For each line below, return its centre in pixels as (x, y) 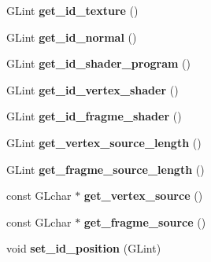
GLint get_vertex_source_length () (104, 142)
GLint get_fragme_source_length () (105, 169)
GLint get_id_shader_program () (98, 63)
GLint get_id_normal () (72, 37)
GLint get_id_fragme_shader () (94, 116)
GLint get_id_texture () (72, 10)
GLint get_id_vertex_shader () (93, 89)
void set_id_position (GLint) (84, 248)
